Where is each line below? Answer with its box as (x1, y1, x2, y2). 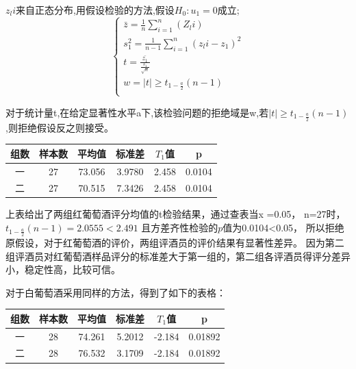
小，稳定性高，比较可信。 (5, 262, 120, 277)
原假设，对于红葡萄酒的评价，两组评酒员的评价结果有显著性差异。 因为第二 (5, 235, 344, 249)
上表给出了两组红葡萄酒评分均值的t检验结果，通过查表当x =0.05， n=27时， (5, 207, 346, 221)
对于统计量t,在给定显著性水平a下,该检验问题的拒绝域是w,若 (5, 105, 269, 119)
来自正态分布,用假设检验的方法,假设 (16, 3, 175, 16)
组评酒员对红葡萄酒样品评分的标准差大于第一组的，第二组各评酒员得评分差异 (5, 249, 351, 263)
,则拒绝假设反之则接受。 (5, 120, 114, 134)
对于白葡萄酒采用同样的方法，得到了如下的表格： (5, 285, 226, 299)
